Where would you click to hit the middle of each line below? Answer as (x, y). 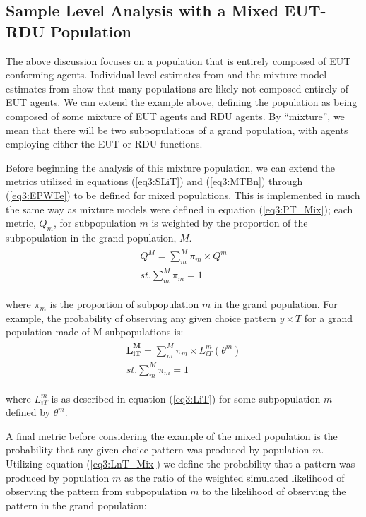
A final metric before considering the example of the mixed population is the (172, 435)
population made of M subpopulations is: (95, 332)
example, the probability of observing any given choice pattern (141, 317)
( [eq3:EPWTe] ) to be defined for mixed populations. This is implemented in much (183, 195)
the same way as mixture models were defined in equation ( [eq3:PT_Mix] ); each (179, 209)
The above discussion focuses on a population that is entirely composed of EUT (178, 60)
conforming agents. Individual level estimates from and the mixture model (166, 75)
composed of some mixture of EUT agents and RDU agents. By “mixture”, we (175, 115)
